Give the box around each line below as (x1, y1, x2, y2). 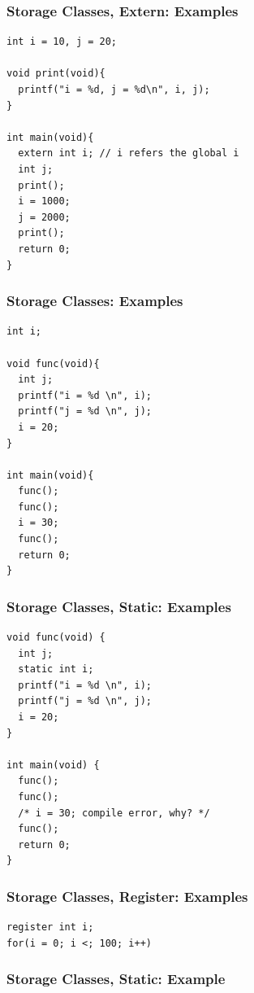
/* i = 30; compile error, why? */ (18, 807, 210, 819)
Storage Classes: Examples (6, 291, 183, 311)
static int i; (18, 663, 94, 676)
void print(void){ (6, 68, 105, 80)
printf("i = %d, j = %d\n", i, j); (18, 84, 210, 95)
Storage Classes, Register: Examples (6, 886, 248, 906)
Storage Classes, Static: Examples (6, 596, 231, 616)
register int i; (6, 921, 94, 934)
